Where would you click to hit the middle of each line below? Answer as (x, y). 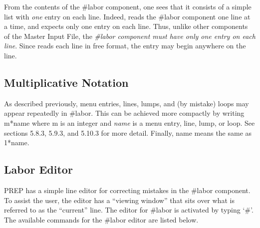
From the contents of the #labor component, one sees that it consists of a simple (128, 6)
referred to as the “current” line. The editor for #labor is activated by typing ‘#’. (129, 210)
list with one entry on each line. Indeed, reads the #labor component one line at (127, 16)
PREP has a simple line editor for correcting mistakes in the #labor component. (127, 190)
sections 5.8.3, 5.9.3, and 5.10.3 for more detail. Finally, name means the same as (128, 132)
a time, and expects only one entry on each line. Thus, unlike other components (126, 26)
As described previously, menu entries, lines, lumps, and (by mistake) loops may (127, 103)
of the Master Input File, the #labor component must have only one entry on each (130, 36)
